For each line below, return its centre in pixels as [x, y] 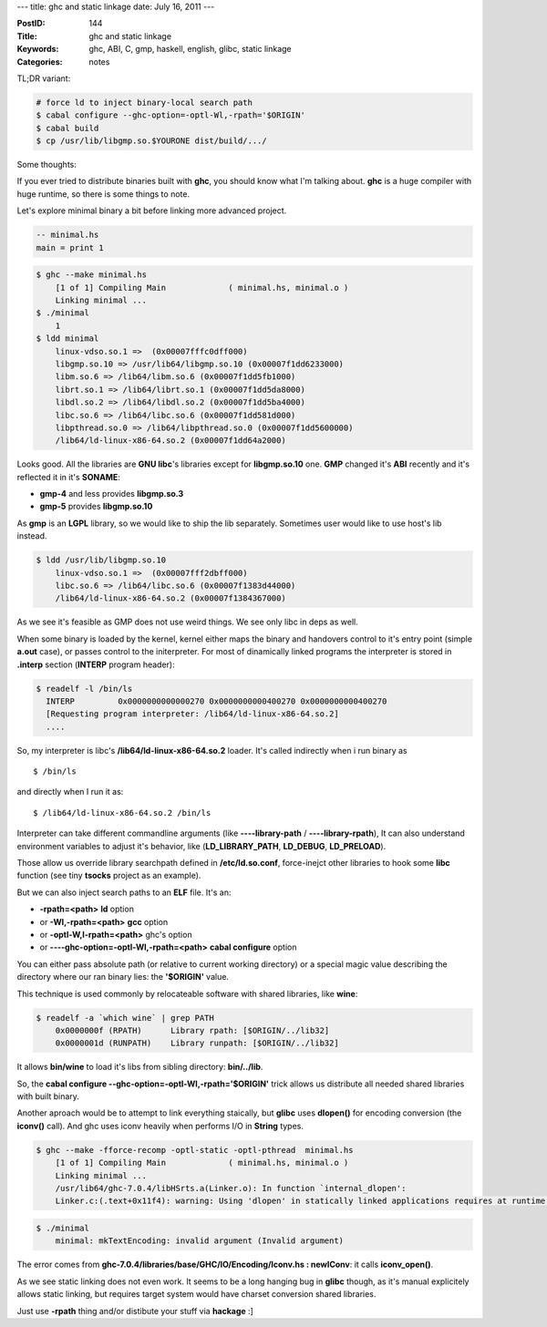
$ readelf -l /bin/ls [84, 689]
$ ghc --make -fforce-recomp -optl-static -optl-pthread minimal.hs [195, 1150]
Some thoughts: [47, 165]
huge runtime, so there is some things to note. [103, 194]
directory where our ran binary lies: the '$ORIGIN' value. [123, 977]
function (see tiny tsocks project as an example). [109, 876]
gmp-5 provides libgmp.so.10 [96, 507]
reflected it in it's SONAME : [68, 477]
